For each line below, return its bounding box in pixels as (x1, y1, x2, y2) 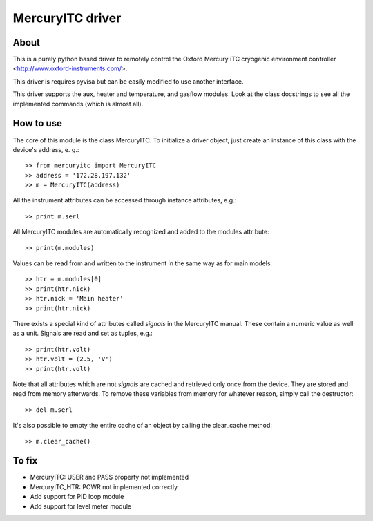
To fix (12, 455, 38, 466)
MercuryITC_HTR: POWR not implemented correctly (30, 482, 178, 491)
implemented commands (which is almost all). (12, 100, 144, 108)
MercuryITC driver (12, 10, 122, 26)
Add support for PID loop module (30, 493, 124, 501)
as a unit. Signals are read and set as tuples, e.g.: (12, 329, 153, 338)
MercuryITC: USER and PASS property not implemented (30, 473, 189, 482)
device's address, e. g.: (12, 145, 79, 153)
